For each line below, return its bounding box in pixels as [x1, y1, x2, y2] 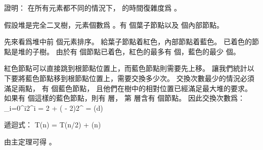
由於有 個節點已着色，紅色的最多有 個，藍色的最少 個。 [56, 46, 240, 56]
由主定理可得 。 [4, 136, 56, 146]
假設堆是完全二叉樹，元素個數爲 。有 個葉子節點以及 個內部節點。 [4, 19, 224, 30]
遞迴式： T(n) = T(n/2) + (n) [4, 119, 101, 130]
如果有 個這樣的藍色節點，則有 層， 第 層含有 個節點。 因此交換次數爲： [4, 93, 245, 103]
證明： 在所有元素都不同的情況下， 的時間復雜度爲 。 [4, 3, 181, 13]
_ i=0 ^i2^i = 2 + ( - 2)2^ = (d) [4, 102, 103, 113]
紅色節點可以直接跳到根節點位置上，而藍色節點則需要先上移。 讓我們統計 [4, 63, 247, 73]
